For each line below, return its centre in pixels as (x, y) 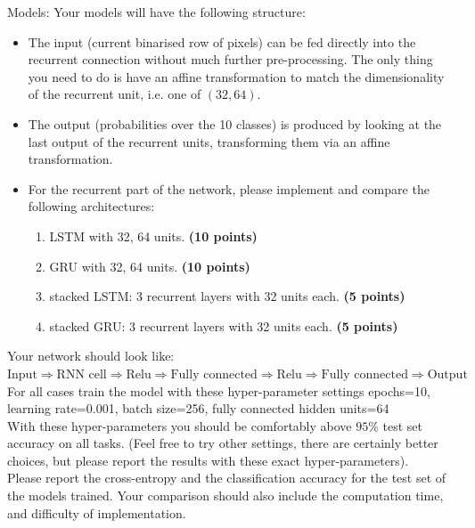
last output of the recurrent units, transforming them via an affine (209, 141)
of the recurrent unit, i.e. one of (115, 94)
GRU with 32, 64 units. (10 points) (150, 266)
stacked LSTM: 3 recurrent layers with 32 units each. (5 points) (227, 296)
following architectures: (91, 206)
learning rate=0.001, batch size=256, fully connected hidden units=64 (198, 408)
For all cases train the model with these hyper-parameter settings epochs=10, (219, 390)
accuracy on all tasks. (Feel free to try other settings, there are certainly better (223, 443)
